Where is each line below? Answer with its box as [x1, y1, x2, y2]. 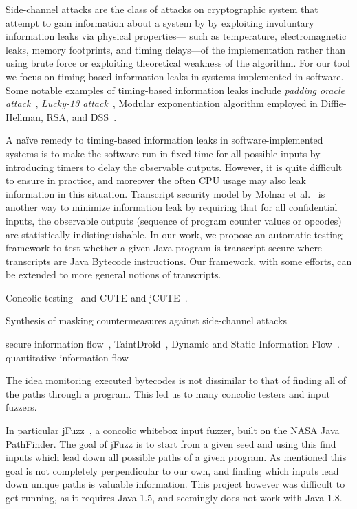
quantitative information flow [6, 350, 129, 364]
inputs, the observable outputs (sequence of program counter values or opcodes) [6, 213, 342, 227]
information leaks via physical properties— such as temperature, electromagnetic [6, 29, 347, 43]
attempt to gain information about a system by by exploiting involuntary [6, 15, 314, 30]
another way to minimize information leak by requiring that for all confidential [6, 200, 338, 214]
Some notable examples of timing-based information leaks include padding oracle [6, 82, 345, 97]
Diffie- [321, 96, 347, 111]
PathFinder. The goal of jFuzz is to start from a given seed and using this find [6, 436, 336, 451]
